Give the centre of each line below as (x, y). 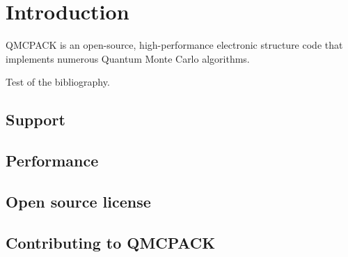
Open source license (78, 201)
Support (35, 119)
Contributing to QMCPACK (111, 242)
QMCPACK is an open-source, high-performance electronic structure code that (174, 45)
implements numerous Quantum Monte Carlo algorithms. (128, 58)
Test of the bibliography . (58, 82)
